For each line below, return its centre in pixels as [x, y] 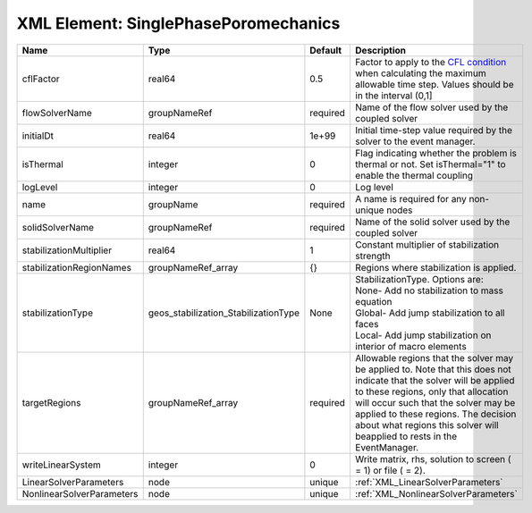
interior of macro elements [410, 346]
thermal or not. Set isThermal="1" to [430, 164]
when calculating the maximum [420, 73]
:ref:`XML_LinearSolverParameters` [429, 482]
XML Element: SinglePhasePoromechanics [178, 23]
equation [373, 301]
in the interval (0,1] [393, 96]
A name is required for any [410, 198]
